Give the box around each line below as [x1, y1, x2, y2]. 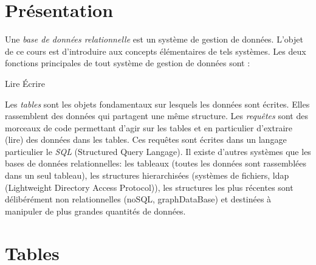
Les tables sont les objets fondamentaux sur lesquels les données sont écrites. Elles [5, 97, 310, 110]
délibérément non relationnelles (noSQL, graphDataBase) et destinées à [5, 193, 272, 205]
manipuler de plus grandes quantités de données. [5, 204, 186, 217]
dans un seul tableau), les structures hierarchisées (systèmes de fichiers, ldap [5, 169, 289, 182]
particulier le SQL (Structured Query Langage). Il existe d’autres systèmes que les [5, 145, 311, 157]
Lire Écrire [5, 77, 45, 89]
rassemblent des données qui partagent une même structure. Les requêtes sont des [5, 109, 308, 122]
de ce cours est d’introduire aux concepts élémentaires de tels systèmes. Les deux [5, 44, 306, 57]
